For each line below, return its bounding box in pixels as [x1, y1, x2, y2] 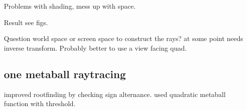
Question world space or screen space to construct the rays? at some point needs [4, 33, 244, 43]
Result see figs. [4, 17, 48, 27]
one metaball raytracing [4, 66, 126, 81]
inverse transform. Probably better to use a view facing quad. [4, 42, 187, 53]
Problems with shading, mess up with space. [4, 1, 136, 11]
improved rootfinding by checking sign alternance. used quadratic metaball [4, 89, 226, 99]
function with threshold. [4, 98, 76, 109]
